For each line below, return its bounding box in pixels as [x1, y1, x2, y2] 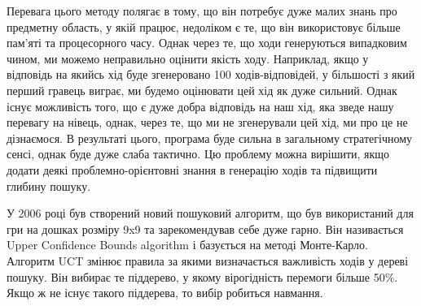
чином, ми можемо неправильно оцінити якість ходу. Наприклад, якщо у [7, 50, 369, 67]
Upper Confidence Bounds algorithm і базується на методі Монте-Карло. [7, 236, 368, 253]
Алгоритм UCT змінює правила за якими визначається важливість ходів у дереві [7, 252, 409, 269]
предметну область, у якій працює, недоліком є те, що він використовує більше [7, 18, 401, 35]
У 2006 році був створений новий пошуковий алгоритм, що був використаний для [7, 205, 414, 222]
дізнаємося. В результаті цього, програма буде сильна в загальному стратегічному [7, 129, 413, 146]
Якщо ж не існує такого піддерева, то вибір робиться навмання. [7, 284, 323, 301]
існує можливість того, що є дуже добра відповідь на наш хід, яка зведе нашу [7, 97, 394, 114]
